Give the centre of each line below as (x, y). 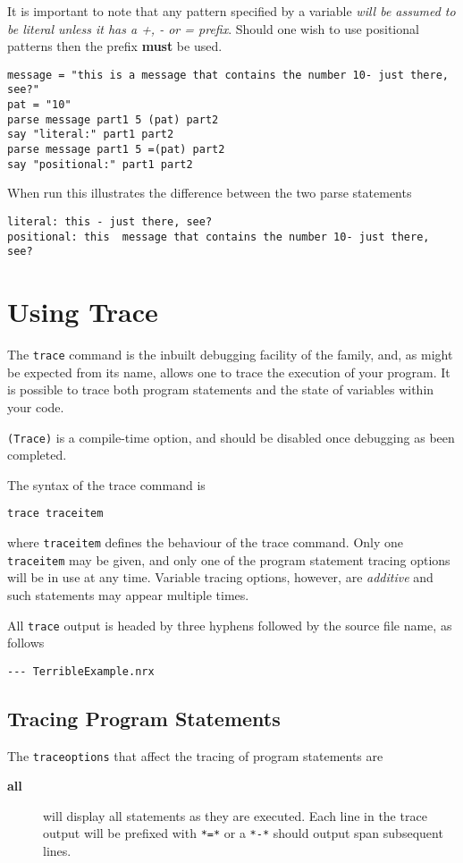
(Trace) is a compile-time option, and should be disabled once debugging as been (231, 437)
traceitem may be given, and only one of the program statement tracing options (229, 559)
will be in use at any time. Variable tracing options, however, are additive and (220, 577)
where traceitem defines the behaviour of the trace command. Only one (206, 542)
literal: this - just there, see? (110, 221)
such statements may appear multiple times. (128, 594)
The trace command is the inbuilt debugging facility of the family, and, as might (230, 355)
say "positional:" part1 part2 (100, 164)
